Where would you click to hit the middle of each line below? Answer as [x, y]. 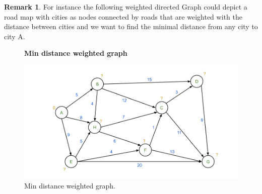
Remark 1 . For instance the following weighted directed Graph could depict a [126, 7]
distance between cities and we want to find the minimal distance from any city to [131, 26]
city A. [15, 36]
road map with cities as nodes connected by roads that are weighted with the [123, 16]
